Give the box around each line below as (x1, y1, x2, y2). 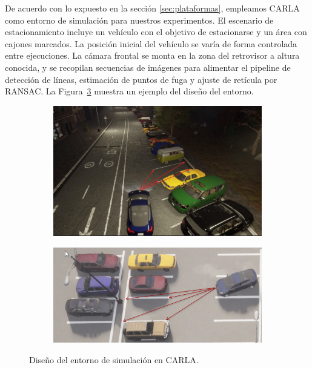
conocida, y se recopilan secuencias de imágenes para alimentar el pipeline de (5, 61, 291, 73)
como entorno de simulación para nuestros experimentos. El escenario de (5, 13, 274, 26)
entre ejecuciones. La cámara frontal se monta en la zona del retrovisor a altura (5, 49, 300, 62)
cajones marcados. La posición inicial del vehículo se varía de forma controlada (5, 37, 297, 50)
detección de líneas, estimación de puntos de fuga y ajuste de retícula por (5, 73, 277, 85)
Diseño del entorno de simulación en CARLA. (29, 353, 199, 366)
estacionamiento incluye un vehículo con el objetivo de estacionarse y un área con (5, 25, 307, 38)
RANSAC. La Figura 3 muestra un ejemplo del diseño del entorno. (5, 85, 254, 97)
